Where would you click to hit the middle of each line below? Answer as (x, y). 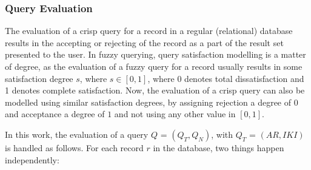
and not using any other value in (175, 114)
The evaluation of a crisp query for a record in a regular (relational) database (149, 31)
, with (222, 134)
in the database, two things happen (219, 147)
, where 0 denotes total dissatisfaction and (226, 78)
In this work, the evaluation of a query (77, 134)
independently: (32, 159)
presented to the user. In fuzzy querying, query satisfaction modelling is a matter (155, 54)
